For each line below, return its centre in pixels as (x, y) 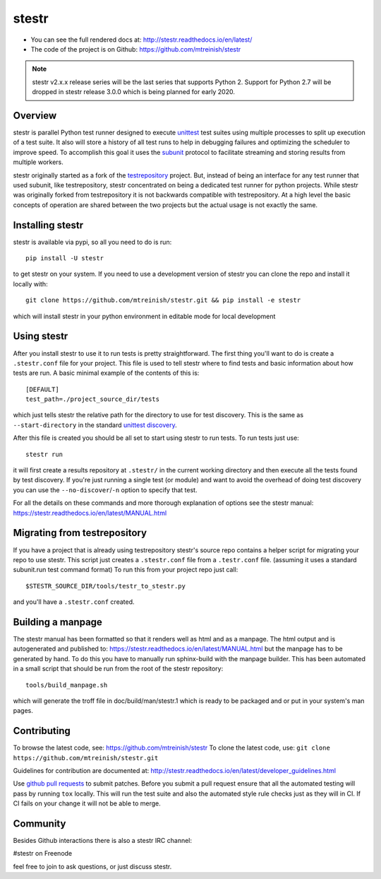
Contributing (42, 731)
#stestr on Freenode (43, 854)
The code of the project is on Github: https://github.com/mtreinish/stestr (136, 49)
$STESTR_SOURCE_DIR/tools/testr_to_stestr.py (106, 586)
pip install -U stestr (65, 258)
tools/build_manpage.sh (67, 685)
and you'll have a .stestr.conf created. (74, 602)
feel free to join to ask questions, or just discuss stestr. (92, 866)
